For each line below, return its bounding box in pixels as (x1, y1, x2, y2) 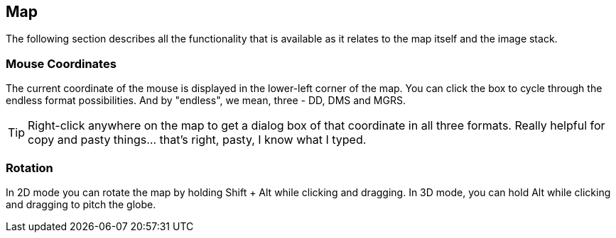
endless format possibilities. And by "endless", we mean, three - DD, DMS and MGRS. (6, 94, 406, 107)
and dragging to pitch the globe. (6, 198, 156, 210)
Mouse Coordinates (6, 56, 117, 71)
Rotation (6, 160, 53, 175)
